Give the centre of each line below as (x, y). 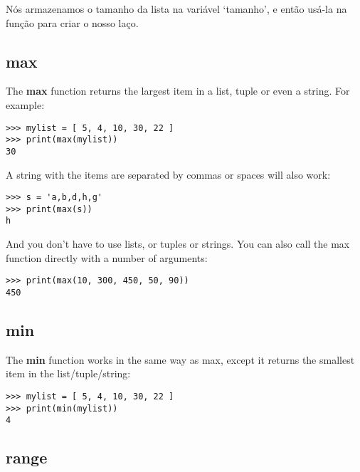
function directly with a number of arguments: (107, 257)
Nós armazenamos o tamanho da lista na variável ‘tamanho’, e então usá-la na (176, 9)
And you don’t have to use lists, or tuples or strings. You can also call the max (178, 244)
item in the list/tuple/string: (68, 373)
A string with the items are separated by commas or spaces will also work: (168, 174)
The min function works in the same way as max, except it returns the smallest (180, 359)
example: (25, 104)
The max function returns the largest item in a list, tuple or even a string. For (178, 91)
